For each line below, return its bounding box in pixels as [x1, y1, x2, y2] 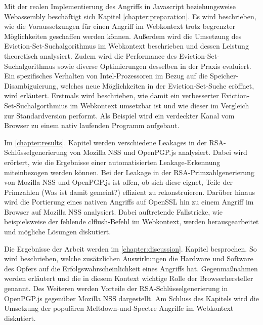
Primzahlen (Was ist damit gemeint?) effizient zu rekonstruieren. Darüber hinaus [4, 186, 255, 197]
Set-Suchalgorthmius [4, 100, 68, 110]
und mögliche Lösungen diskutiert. [4, 226, 111, 237]
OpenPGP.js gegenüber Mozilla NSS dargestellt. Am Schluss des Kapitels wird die [4, 293, 259, 303]
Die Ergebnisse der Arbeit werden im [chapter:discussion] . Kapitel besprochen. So [4, 243, 257, 254]
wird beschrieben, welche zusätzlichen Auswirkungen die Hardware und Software [4, 253, 253, 264]
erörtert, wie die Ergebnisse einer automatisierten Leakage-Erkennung [4, 156, 221, 167]
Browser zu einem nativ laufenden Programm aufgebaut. [4, 120, 180, 131]
